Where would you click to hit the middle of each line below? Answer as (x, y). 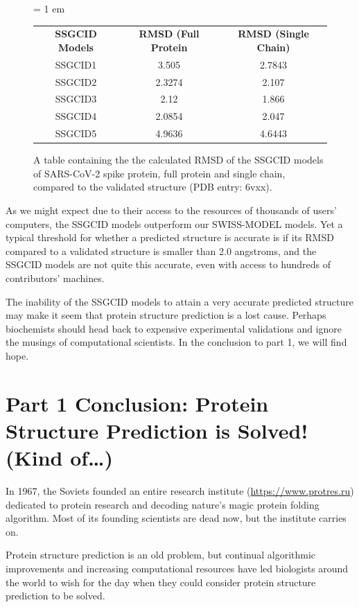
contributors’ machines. (55, 278)
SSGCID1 (76, 64)
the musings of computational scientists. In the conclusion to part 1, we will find (176, 342)
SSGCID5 (76, 133)
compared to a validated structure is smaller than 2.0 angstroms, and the (161, 250)
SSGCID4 (76, 116)
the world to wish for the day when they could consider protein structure (161, 582)
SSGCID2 (76, 81)
